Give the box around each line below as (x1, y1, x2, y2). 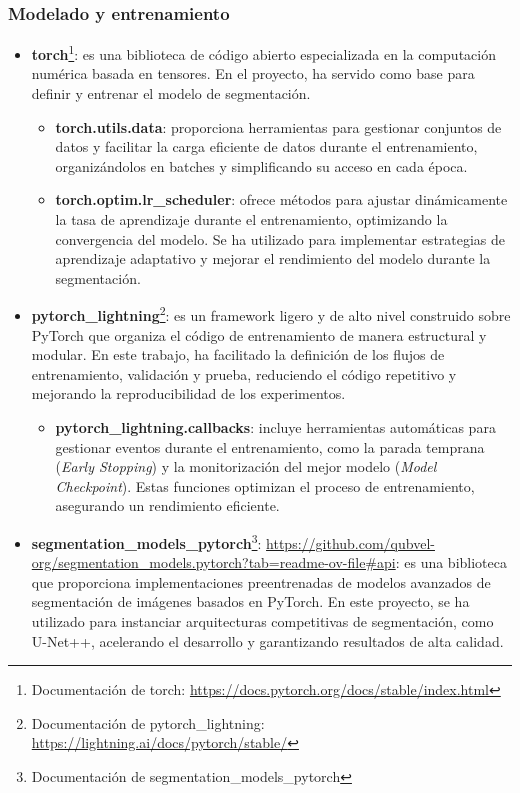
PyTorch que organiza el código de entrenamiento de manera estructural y (31, 324, 487, 345)
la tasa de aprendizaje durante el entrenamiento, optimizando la (55, 209, 448, 230)
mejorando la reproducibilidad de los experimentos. (31, 383, 346, 404)
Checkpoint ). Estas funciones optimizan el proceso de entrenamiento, (55, 475, 475, 496)
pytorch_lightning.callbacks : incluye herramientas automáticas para (55, 417, 496, 438)
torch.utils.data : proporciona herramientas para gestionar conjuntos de (55, 116, 502, 137)
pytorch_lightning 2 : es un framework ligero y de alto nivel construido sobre (31, 302, 511, 326)
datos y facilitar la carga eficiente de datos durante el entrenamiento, (55, 136, 478, 157)
